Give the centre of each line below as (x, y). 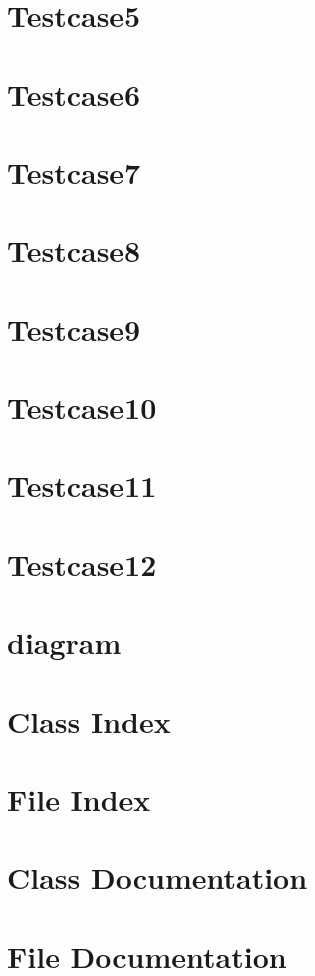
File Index (79, 798)
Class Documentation (157, 877)
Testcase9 (74, 328)
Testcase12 (82, 563)
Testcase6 (74, 93)
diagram (64, 642)
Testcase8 (74, 250)
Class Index (89, 720)
